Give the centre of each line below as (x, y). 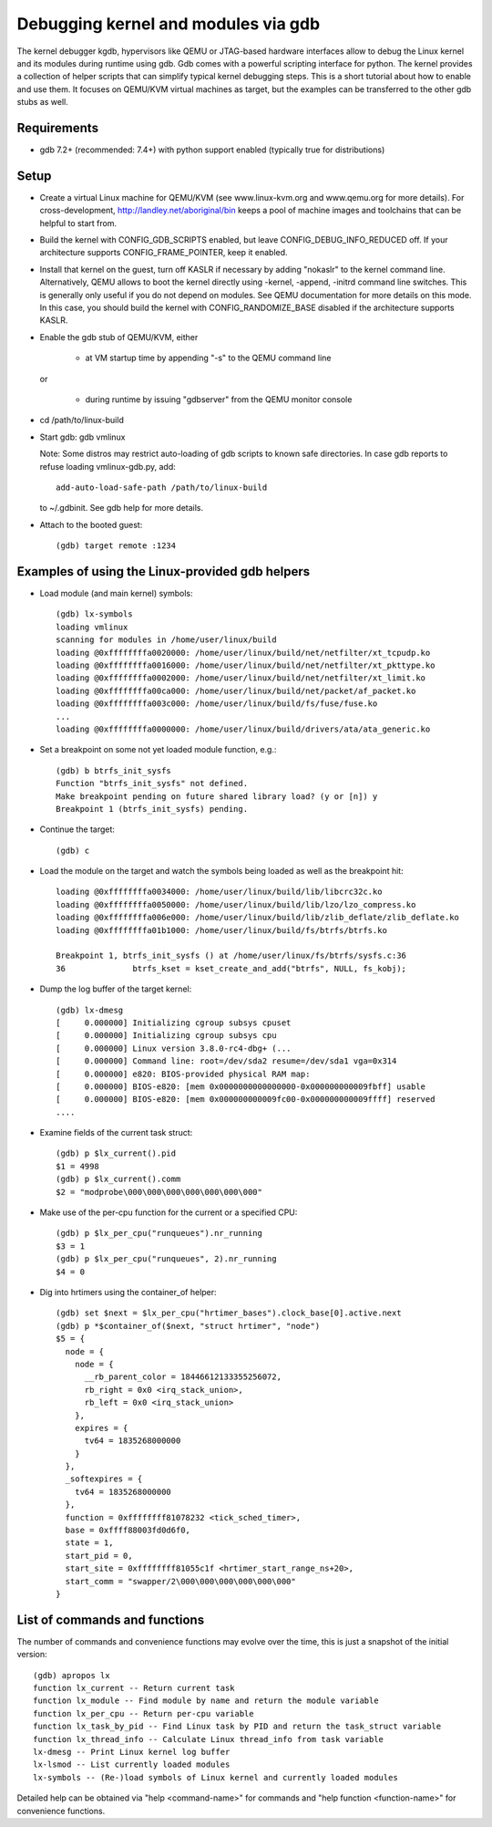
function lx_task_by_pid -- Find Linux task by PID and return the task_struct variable (237, 1727)
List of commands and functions (111, 1619)
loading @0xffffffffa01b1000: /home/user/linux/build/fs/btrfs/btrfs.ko (221, 930)
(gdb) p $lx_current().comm (118, 1179)
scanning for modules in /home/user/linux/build (166, 640)
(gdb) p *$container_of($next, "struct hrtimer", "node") (188, 1326)
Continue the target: (77, 829)
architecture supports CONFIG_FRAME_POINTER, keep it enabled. (164, 253)
